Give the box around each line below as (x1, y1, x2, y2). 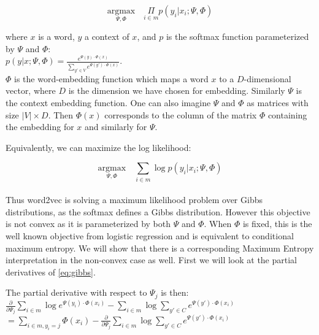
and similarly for (85, 120, 147, 133)
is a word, (38, 30, 75, 43)
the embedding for (6, 120, 74, 133)
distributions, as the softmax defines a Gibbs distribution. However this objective (6, 205, 310, 218)
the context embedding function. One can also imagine (6, 96, 211, 109)
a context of (84, 30, 129, 43)
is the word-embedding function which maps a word (14, 72, 209, 85)
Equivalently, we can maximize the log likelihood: (6, 141, 191, 153)
